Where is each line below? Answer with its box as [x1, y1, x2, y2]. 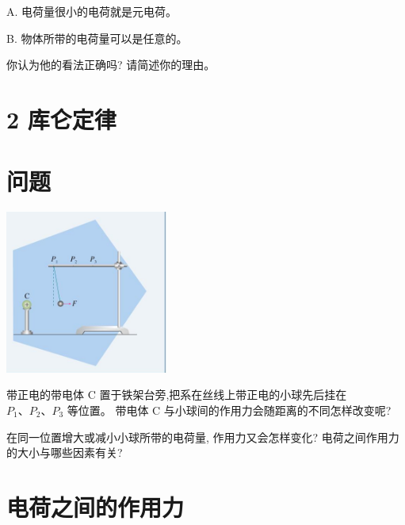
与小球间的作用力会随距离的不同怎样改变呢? [163, 401, 392, 418]
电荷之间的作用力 [6, 490, 185, 523]
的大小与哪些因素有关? [6, 444, 123, 461]
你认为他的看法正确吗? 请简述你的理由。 [6, 56, 216, 73]
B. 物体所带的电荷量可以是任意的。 [6, 29, 188, 46]
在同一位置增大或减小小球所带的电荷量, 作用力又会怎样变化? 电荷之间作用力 [6, 428, 399, 445]
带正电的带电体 [6, 386, 84, 403]
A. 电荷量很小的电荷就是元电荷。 [6, 3, 178, 19]
